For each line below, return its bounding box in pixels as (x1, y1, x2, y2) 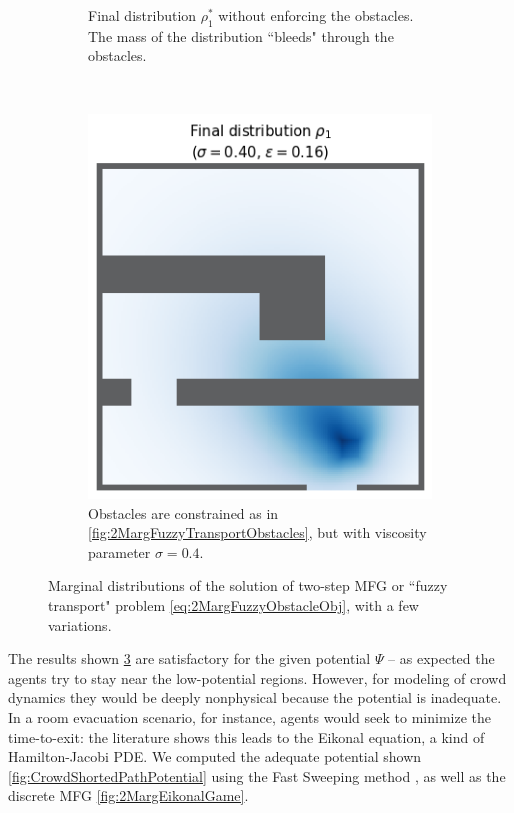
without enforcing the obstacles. (218, 5, 414, 25)
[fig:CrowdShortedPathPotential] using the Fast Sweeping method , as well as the (8, 765, 506, 786)
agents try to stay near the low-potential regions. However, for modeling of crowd (8, 667, 507, 688)
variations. (48, 614, 112, 635)
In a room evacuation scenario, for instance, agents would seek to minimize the (8, 706, 491, 727)
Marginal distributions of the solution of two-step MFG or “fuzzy (48, 575, 448, 596)
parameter (88, 541, 151, 562)
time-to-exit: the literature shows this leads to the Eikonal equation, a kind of (8, 726, 485, 747)
